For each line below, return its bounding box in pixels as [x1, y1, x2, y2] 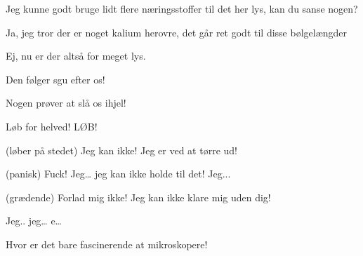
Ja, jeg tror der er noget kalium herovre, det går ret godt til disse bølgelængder [6, 25, 348, 39]
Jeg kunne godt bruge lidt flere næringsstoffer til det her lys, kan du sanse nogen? [6, 1, 358, 15]
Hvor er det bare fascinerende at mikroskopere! [6, 236, 208, 251]
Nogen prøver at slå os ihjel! [6, 95, 126, 110]
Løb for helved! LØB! [6, 119, 98, 133]
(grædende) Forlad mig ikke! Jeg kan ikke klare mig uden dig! [6, 189, 271, 204]
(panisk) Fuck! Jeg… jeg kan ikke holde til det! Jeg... [6, 166, 231, 181]
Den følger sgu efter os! [6, 72, 105, 86]
